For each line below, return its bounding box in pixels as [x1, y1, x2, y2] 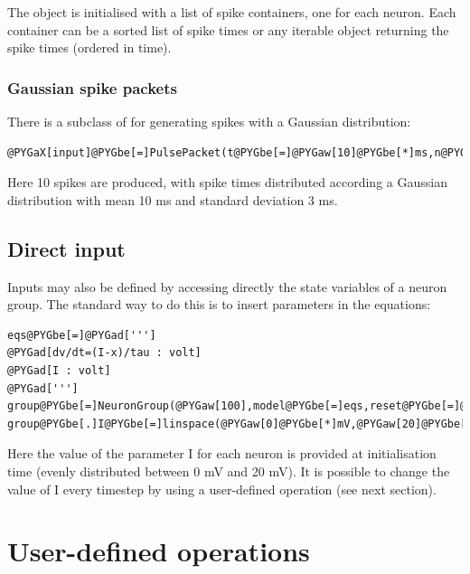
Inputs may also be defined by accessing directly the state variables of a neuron [7, 277, 447, 296]
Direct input [7, 234, 126, 262]
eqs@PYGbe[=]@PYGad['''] [7, 328, 156, 342]
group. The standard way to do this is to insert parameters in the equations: [7, 295, 431, 314]
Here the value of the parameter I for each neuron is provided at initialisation [7, 444, 437, 463]
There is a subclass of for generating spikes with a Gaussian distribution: [7, 112, 411, 130]
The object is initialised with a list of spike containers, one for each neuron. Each [7, 3, 456, 21]
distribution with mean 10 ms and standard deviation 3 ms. [7, 190, 338, 209]
